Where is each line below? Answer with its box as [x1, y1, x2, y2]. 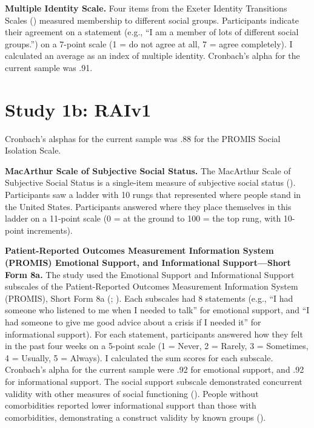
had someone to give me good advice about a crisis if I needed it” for [5, 316, 261, 328]
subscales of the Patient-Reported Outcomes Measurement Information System [5, 280, 298, 293]
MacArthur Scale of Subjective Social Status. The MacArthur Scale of [5, 164, 291, 177]
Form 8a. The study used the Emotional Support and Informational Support [5, 268, 295, 280]
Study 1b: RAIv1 [5, 97, 152, 121]
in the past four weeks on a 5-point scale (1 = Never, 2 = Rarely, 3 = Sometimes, [5, 339, 309, 352]
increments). [27, 223, 73, 236]
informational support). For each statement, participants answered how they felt [5, 327, 303, 340]
